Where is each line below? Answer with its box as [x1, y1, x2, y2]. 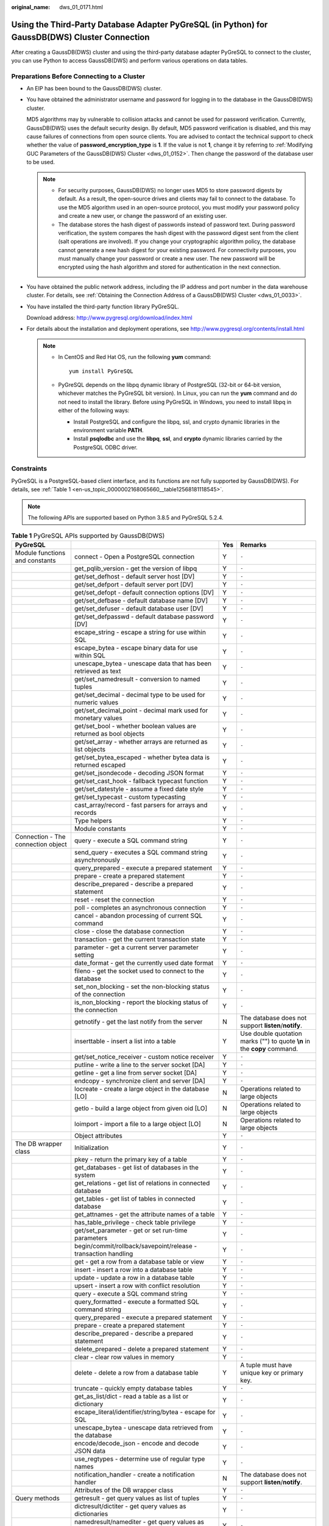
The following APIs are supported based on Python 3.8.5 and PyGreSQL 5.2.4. [27, 514, 224, 521]
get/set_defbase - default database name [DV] [74, 596, 208, 604]
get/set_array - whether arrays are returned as [74, 737, 208, 746]
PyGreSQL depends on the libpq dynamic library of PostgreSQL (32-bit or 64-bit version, [58, 381, 281, 388]
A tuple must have [240, 1361, 292, 1369]
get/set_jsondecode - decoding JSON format [74, 768, 204, 777]
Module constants [74, 824, 126, 833]
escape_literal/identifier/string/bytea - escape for [74, 1408, 216, 1416]
